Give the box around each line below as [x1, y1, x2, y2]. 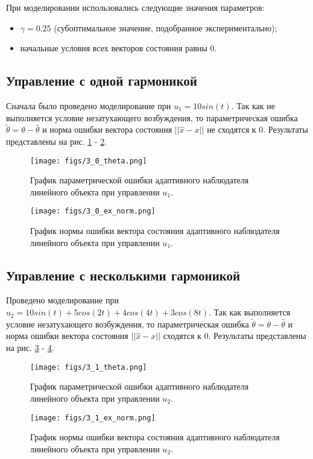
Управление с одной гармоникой [6, 71, 197, 90]
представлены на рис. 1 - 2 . [6, 135, 107, 147]
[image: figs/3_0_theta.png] [30, 156, 147, 165]
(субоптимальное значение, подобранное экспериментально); [54, 21, 277, 34]
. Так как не [231, 99, 276, 112]
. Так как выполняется [209, 306, 291, 318]
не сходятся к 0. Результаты [207, 123, 308, 136]
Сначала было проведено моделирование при [6, 99, 171, 112]
